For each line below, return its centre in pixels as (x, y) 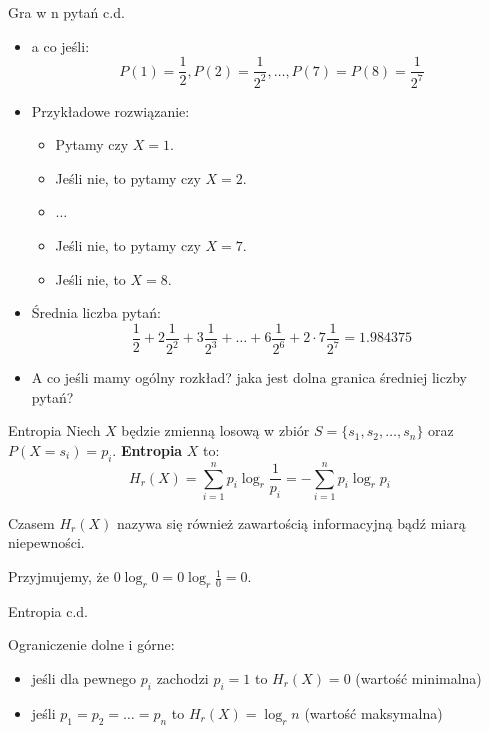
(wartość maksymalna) (373, 712)
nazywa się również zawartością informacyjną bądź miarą (291, 522)
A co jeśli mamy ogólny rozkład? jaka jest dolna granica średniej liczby (249, 377)
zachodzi (182, 678)
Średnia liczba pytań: (96, 312)
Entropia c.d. (48, 610)
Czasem (31, 522)
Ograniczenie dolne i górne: (91, 644)
